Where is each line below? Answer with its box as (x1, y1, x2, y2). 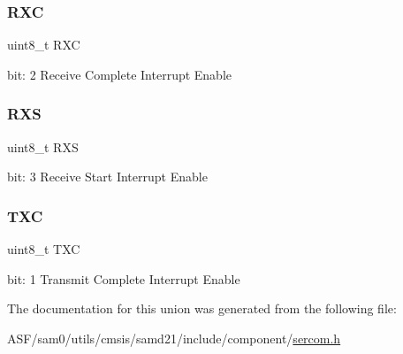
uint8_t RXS (7, 137, 79, 156)
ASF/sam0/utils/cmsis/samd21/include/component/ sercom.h (7, 328, 341, 347)
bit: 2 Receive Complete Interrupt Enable (7, 65, 232, 83)
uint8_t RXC (7, 35, 80, 54)
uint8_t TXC (7, 240, 80, 258)
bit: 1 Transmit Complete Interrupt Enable (7, 269, 240, 288)
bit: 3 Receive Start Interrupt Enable (7, 167, 208, 186)
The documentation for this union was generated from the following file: (7, 299, 397, 318)
